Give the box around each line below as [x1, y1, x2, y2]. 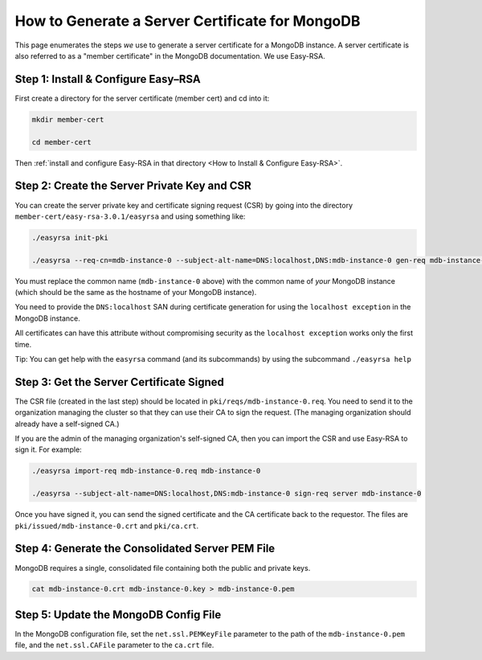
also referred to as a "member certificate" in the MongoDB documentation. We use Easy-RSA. [14, 51, 325, 60]
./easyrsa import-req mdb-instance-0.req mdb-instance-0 [31, 466, 261, 476]
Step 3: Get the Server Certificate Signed [14, 375, 224, 389]
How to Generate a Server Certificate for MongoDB [14, 12, 361, 30]
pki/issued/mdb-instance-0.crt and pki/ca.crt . [14, 521, 199, 531]
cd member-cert [31, 137, 92, 146]
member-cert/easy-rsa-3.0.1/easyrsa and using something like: [14, 211, 246, 221]
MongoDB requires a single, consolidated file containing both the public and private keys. [14, 563, 311, 572]
